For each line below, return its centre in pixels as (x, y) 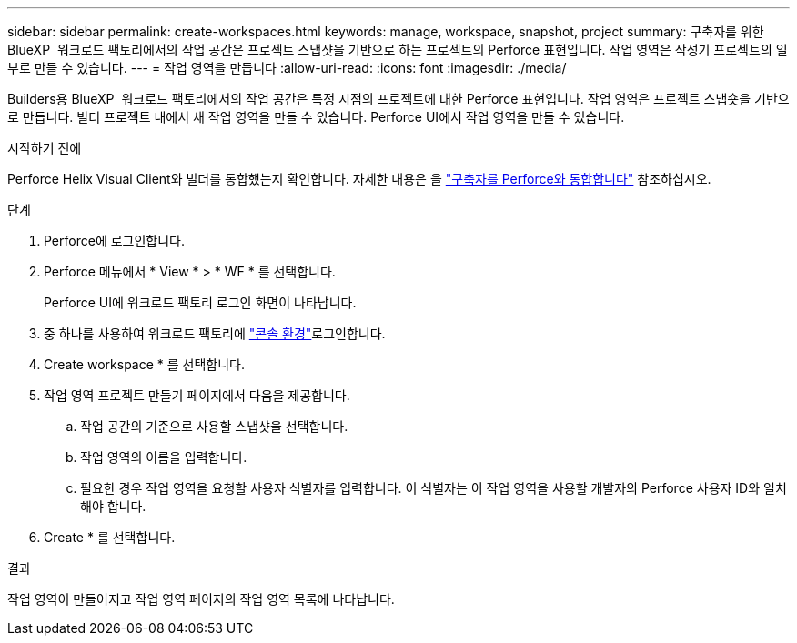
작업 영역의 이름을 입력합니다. (164, 457)
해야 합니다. (113, 506)
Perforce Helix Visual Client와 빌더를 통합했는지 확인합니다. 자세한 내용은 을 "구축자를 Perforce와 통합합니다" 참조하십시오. (359, 179)
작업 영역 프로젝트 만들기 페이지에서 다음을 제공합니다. (197, 395)
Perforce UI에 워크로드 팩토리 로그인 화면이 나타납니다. (200, 302)
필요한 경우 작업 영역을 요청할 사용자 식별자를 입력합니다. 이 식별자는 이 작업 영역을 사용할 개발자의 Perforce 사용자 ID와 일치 (434, 488)
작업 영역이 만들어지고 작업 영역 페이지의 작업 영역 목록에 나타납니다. (201, 599)
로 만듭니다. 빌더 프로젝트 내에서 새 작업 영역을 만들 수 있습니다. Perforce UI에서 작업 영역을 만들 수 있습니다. (316, 117)
